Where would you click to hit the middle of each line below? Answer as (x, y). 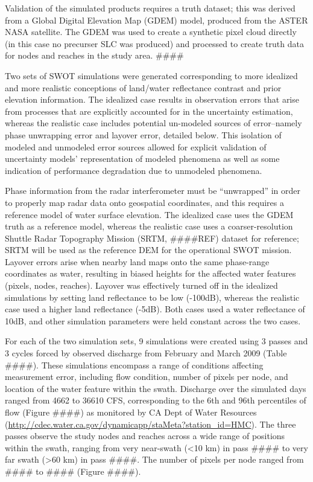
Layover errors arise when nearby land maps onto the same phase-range (137, 261)
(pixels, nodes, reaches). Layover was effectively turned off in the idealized (141, 285)
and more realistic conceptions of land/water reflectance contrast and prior (143, 87)
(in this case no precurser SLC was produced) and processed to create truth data (154, 43)
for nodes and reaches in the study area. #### (94, 55)
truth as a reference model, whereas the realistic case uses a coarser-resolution (149, 226)
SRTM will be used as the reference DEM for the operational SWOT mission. (148, 250)
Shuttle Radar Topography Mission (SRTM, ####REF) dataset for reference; (152, 238)
